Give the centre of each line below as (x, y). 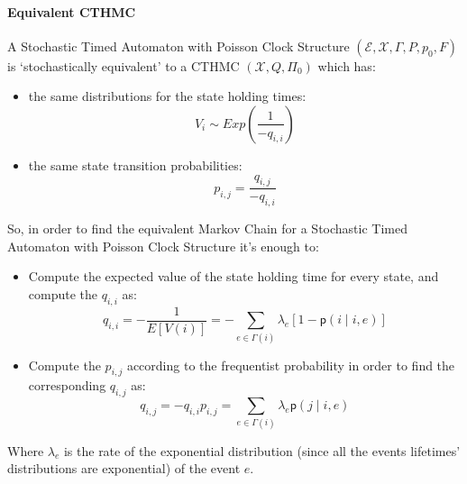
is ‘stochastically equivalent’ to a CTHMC (124, 65)
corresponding (67, 385)
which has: (347, 65)
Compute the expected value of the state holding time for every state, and (233, 276)
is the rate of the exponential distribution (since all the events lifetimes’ (262, 450)
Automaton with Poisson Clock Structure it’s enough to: (163, 246)
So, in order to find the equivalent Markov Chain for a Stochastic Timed (207, 228)
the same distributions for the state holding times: (167, 96)
